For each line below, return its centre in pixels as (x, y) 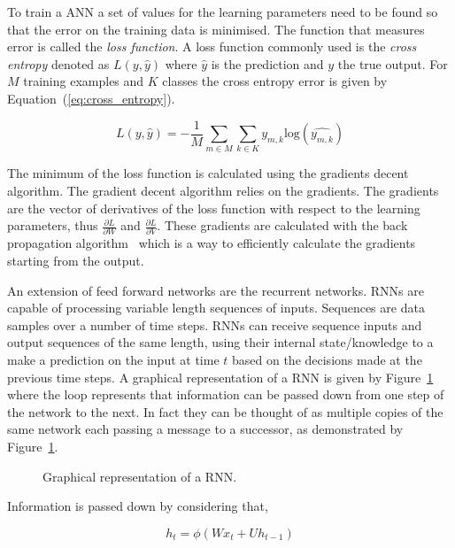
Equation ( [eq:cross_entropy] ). (91, 98)
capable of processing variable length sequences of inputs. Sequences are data (216, 308)
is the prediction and (267, 63)
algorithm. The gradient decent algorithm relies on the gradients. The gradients (223, 190)
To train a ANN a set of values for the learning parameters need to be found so (223, 12)
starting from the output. (76, 261)
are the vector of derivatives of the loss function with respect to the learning (214, 208)
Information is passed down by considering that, (138, 506)
